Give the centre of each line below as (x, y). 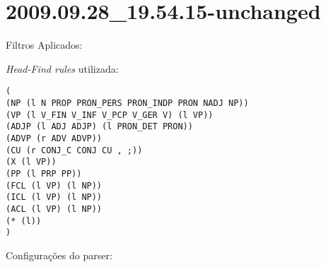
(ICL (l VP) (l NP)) (54, 197)
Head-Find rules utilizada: (62, 68)
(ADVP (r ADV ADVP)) (54, 138)
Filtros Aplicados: (44, 45)
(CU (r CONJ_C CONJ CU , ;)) (74, 150)
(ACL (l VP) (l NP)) (54, 209)
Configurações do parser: (59, 255)
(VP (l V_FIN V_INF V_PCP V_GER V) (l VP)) (110, 115)
